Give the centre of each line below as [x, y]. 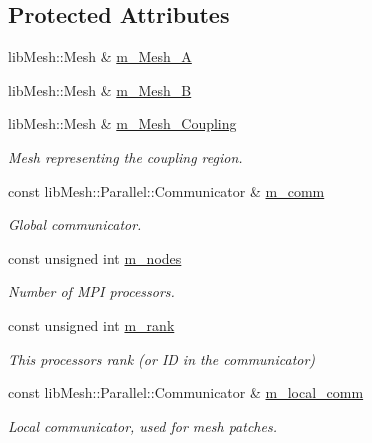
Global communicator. [75, 224]
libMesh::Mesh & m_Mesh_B [100, 89]
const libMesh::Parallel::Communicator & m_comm [166, 190]
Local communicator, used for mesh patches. [142, 425]
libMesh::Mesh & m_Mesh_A [100, 56]
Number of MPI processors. [91, 291]
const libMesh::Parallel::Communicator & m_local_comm [186, 392]
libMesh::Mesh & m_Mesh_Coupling [122, 123]
